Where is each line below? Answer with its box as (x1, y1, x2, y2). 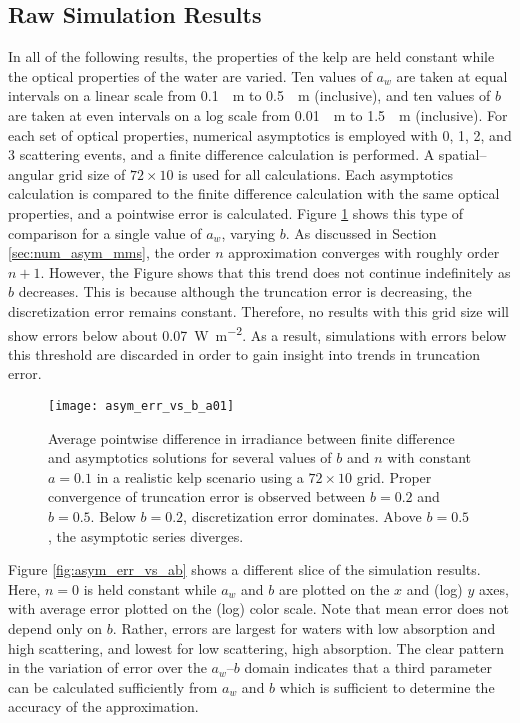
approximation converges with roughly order (228, 242, 500, 263)
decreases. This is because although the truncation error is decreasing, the (18, 281, 472, 302)
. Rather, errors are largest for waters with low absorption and (112, 617, 496, 638)
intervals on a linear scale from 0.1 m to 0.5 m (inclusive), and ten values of (8, 85, 491, 106)
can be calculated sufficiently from (8, 676, 218, 697)
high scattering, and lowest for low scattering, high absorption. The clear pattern (8, 637, 505, 658)
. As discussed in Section (285, 222, 437, 243)
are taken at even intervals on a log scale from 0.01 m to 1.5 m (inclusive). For (8, 104, 508, 125)
